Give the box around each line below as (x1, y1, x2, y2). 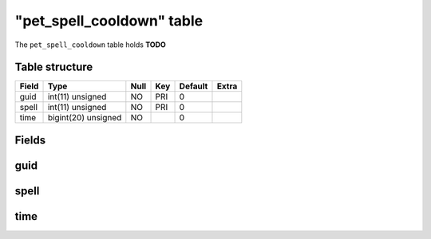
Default (179, 80, 208, 92)
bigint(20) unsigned (47, 112, 122, 123)
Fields (14, 133, 46, 147)
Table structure (14, 61, 93, 74)
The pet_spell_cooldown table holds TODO (14, 40, 167, 49)
